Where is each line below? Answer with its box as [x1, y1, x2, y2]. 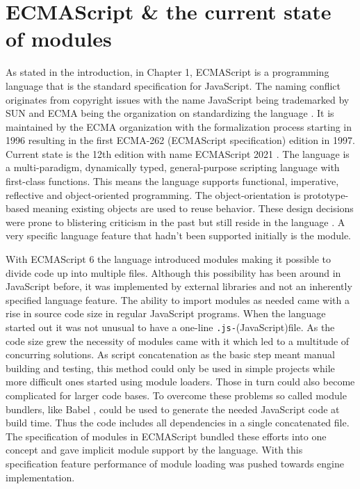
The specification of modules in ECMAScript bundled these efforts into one [6, 428, 327, 443]
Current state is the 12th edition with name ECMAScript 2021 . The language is [6, 146, 350, 161]
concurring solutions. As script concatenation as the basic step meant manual [6, 347, 335, 362]
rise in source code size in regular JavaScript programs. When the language [6, 306, 326, 321]
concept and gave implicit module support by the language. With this [6, 442, 303, 457]
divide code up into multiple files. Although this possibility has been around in [6, 265, 341, 280]
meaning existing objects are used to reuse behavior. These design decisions [32, 201, 354, 216]
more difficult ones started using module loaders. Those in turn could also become [6, 374, 355, 389]
